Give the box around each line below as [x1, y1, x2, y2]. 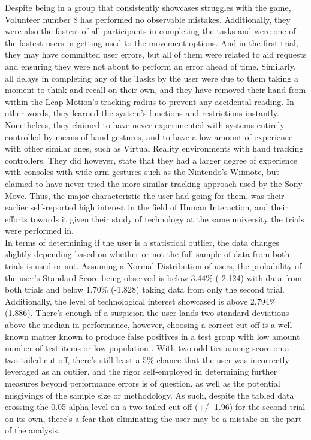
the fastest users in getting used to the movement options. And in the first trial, [5, 36, 298, 49]
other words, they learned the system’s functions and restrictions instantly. [5, 107, 279, 119]
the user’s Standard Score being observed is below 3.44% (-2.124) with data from [5, 271, 302, 284]
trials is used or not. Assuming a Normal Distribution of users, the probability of [5, 260, 302, 272]
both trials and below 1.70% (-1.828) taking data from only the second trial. [5, 283, 285, 296]
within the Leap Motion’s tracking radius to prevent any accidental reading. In [5, 95, 294, 107]
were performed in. [5, 224, 74, 237]
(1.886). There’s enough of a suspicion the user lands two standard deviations [5, 306, 289, 319]
